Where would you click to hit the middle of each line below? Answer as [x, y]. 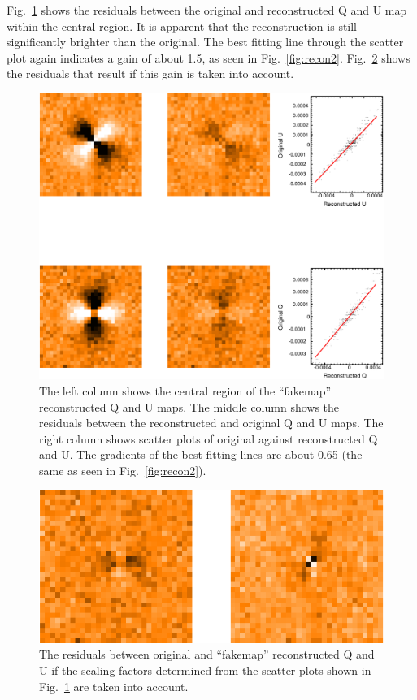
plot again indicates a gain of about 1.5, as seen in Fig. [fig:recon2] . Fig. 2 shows [208, 57]
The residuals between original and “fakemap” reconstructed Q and [207, 654]
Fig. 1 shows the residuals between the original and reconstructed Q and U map [207, 10]
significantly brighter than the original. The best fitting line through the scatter [205, 42]
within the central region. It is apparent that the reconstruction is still [182, 26]
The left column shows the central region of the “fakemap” [185, 390]
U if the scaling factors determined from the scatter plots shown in [205, 670]
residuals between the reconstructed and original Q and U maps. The [211, 423]
